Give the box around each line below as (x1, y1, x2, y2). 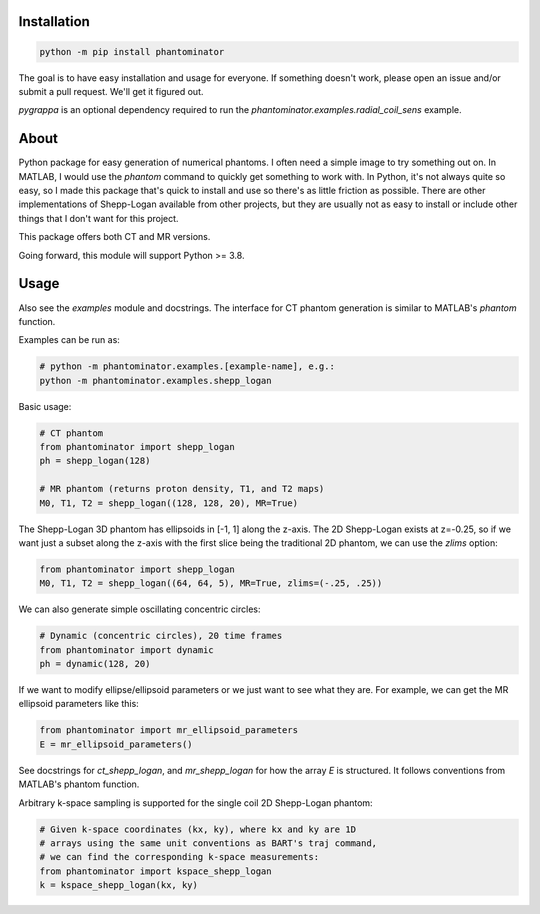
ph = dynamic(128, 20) (39, 658, 151, 670)
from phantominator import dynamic (39, 644, 214, 655)
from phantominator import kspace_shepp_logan (39, 865, 272, 877)
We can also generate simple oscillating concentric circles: (18, 603, 261, 615)
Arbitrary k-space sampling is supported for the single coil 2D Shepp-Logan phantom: (18, 796, 374, 809)
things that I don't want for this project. (18, 212, 179, 224)
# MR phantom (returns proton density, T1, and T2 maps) (39, 483, 325, 495)
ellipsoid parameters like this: (18, 698, 139, 710)
